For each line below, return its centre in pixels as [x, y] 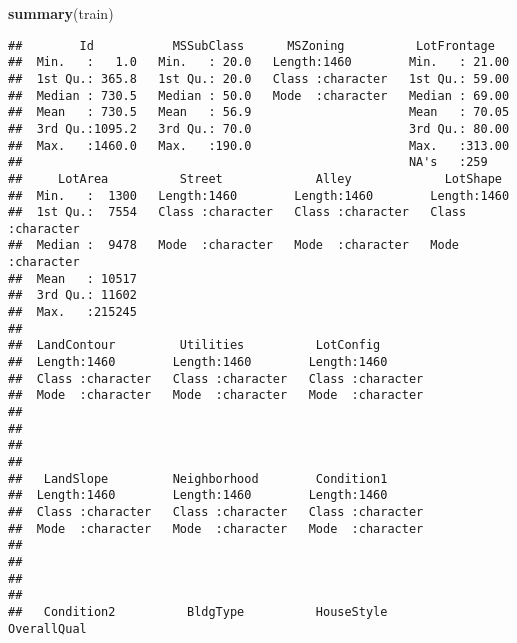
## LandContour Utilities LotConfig [194, 345]
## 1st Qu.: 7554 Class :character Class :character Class [237, 212]
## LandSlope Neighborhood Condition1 [198, 478]
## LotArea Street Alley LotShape [255, 178]
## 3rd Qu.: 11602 [72, 295]
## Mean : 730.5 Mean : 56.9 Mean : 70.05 [259, 112]
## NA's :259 [248, 162]
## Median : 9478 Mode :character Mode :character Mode [234, 245]
